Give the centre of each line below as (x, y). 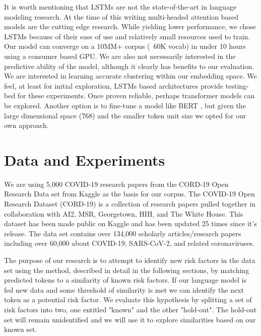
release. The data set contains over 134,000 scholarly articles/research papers (123, 233)
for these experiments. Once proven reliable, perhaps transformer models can (136, 95)
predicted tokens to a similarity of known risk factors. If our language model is (125, 280)
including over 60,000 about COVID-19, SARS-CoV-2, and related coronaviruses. (129, 243)
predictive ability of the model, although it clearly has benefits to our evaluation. (129, 66)
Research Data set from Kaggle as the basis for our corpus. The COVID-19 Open (129, 194)
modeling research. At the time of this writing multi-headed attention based (121, 16)
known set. (21, 329)
